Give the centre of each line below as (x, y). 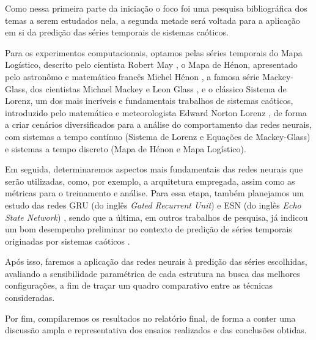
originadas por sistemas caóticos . (68, 241)
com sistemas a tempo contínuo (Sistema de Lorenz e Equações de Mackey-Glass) (158, 136)
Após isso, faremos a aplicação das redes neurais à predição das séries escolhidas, (156, 261)
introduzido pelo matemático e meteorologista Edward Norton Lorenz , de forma (156, 112)
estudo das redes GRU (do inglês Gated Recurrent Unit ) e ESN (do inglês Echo (153, 205)
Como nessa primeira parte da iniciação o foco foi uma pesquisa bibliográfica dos (156, 8)
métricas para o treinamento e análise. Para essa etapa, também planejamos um (155, 193)
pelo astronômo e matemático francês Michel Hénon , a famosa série (132, 76)
